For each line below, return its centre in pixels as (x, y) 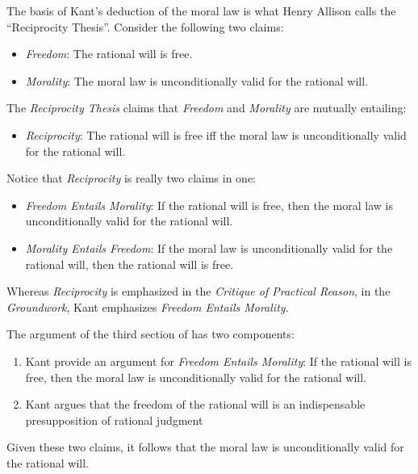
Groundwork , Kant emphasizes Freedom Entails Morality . (148, 306)
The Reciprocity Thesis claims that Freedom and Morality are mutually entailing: (207, 108)
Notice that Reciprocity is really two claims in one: (131, 178)
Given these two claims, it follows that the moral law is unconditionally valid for (205, 447)
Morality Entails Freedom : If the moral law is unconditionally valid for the (209, 247)
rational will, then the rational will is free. (130, 264)
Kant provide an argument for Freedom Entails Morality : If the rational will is (218, 361)
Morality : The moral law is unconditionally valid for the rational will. (196, 80)
